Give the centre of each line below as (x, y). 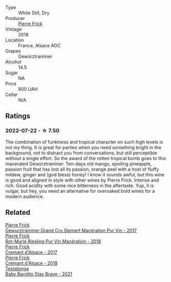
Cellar (12, 95)
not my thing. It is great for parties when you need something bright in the (83, 147)
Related (18, 213)
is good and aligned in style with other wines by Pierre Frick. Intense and (82, 180)
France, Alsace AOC (39, 45)
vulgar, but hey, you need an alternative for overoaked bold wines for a (80, 191)
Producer (15, 18)
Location (15, 40)
